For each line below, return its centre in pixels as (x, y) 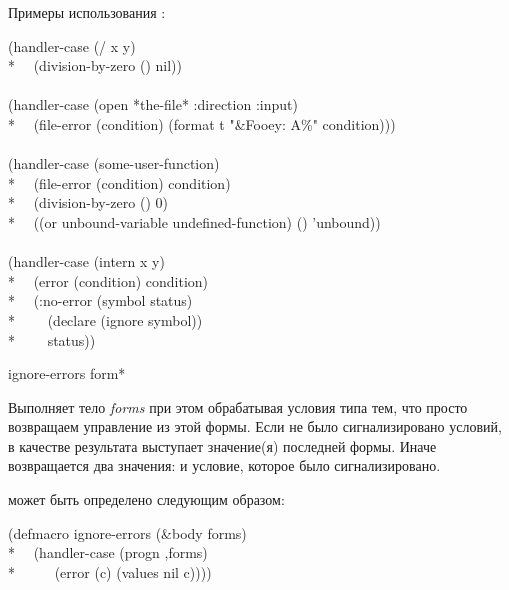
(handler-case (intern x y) (86, 261)
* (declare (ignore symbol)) (105, 319)
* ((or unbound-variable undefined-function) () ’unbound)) (194, 221)
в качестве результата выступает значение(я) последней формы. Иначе (222, 445)
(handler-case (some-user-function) (114, 163)
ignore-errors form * (67, 373)
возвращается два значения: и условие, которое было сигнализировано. (224, 465)
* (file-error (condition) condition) (119, 182)
